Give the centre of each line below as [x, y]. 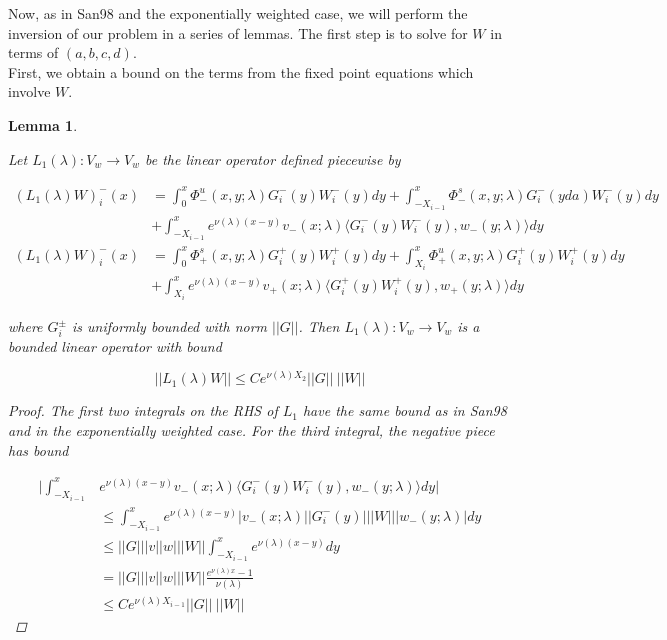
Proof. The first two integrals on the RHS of [143, 410]
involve [29, 91]
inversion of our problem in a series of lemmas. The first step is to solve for [238, 32]
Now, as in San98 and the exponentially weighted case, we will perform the [238, 13]
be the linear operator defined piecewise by [272, 158]
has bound [38, 449]
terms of [33, 52]
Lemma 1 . [43, 124]
